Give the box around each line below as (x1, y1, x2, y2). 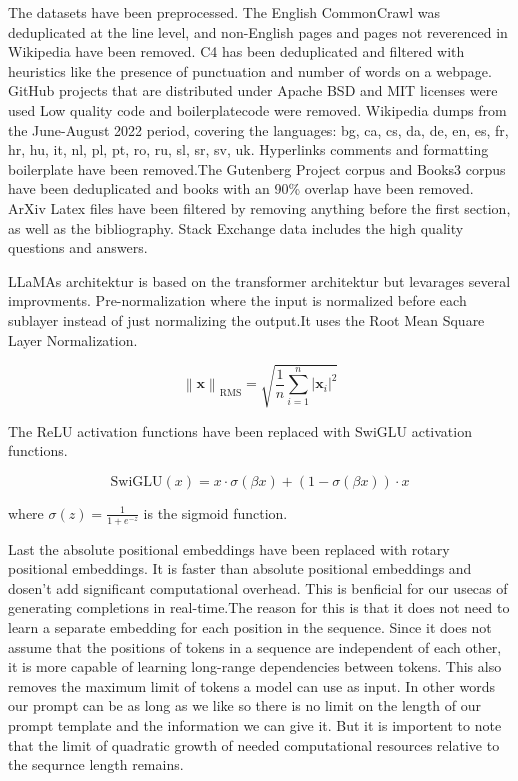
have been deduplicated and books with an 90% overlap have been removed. (8, 178, 474, 199)
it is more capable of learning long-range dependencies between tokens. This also (8, 656, 502, 677)
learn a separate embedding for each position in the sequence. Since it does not (8, 617, 492, 638)
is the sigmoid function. (143, 502, 288, 523)
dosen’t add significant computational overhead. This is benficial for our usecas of (8, 577, 508, 598)
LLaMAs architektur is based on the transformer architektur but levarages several (8, 270, 511, 291)
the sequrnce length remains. (8, 754, 184, 775)
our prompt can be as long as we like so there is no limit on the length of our (8, 695, 481, 716)
